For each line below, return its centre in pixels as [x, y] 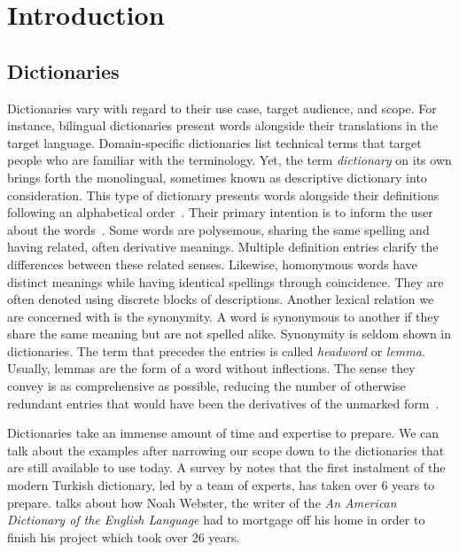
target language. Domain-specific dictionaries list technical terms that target [214, 142]
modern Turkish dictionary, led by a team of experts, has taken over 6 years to [221, 485]
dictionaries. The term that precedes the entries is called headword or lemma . [216, 350]
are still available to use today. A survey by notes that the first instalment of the [226, 467]
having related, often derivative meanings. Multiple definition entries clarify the [223, 247]
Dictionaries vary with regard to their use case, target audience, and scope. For [222, 108]
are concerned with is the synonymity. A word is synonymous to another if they [223, 316]
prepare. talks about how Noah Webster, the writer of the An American [202, 502]
